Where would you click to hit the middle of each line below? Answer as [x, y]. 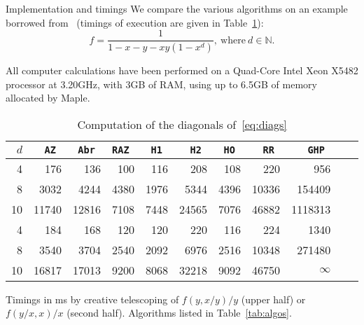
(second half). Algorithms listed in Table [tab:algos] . [179, 313]
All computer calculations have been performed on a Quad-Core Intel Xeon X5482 [182, 70]
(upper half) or [273, 299]
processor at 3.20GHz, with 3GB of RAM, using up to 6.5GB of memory [161, 84]
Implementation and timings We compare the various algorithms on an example [177, 8]
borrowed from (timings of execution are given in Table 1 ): [135, 22]
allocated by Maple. [48, 98]
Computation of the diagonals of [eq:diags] [182, 124]
